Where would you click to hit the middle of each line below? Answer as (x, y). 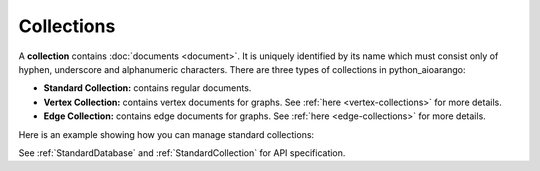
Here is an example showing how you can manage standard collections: (166, 134)
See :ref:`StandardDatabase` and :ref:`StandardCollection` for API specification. (182, 152)
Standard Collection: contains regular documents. (147, 88)
